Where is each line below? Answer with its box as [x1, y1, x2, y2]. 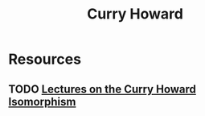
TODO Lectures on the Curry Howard [8, 82, 197, 96]
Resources [8, 50, 82, 68]
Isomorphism [8, 94, 76, 109]
